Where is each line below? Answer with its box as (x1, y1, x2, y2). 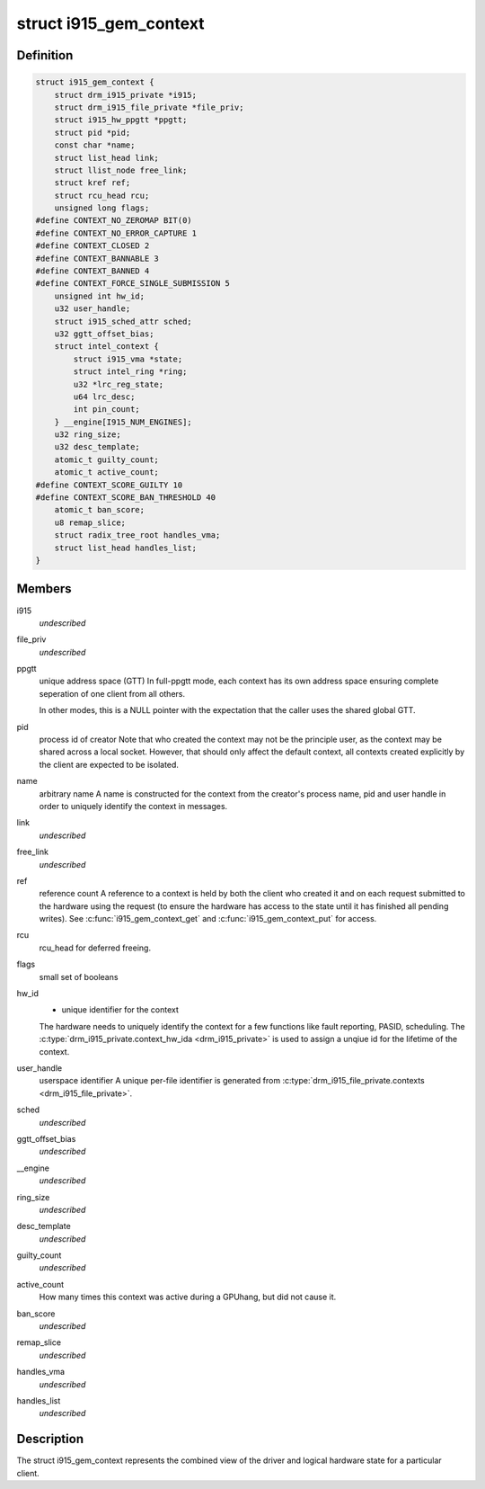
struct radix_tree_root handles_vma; (54, 531, 221, 540)
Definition (16, 48, 74, 63)
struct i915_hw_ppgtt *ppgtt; (54, 115, 188, 125)
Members (16, 581, 72, 597)
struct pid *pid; (54, 127, 131, 138)
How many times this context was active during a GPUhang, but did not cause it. (39, 1291, 337, 1303)
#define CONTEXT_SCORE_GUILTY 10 (35, 479, 183, 490)
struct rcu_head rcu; (54, 190, 150, 201)
